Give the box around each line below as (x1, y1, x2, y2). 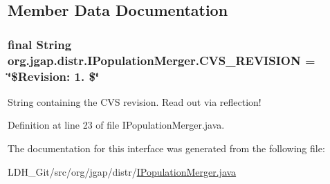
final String (8, 35, 72, 53)
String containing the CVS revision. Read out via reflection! (8, 94, 262, 109)
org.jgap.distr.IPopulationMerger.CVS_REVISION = (8, 51, 315, 68)
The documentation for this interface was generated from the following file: (8, 141, 325, 156)
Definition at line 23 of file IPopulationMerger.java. (8, 118, 225, 132)
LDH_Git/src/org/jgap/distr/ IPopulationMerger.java (8, 164, 237, 178)
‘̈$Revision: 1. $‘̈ (8, 67, 100, 84)
